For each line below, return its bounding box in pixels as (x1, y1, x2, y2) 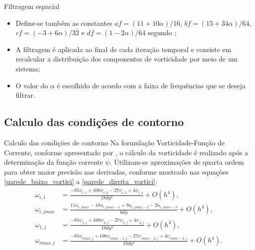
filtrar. (15, 90, 35, 100)
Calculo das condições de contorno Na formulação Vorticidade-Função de (4, 137, 225, 147)
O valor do (15, 80, 48, 90)
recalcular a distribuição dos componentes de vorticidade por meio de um (15, 54, 238, 64)
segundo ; (148, 27, 177, 38)
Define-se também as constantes (15, 17, 112, 28)
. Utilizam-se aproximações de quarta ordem (109, 157, 244, 167)
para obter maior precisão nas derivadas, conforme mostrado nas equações (4, 166, 229, 177)
